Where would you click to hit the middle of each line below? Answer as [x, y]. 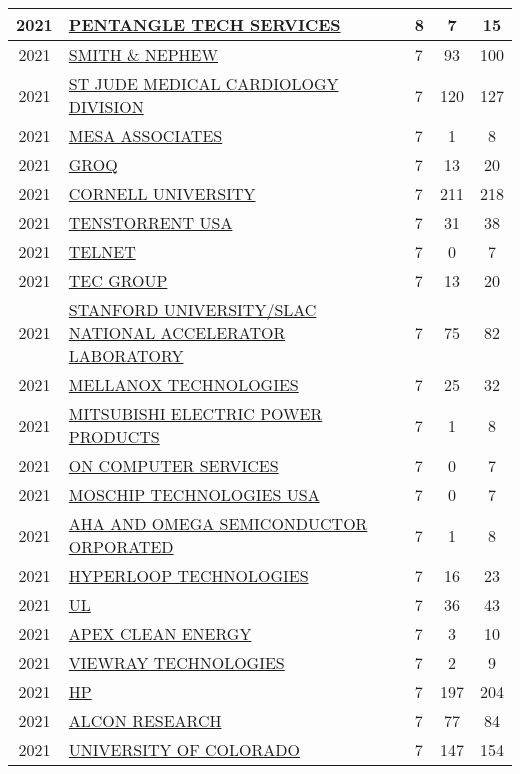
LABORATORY [126, 355]
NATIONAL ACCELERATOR [177, 332]
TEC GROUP [118, 280]
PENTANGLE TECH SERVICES [204, 24]
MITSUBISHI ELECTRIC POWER [195, 413]
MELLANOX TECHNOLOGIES [183, 384]
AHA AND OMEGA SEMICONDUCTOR [218, 523]
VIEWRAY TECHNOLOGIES [176, 662]
